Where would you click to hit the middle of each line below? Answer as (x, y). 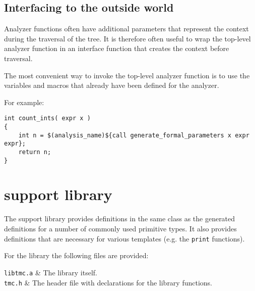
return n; (35, 152)
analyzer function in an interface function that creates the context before (117, 48)
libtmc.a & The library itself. (51, 272)
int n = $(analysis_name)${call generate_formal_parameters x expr (134, 135)
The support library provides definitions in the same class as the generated (120, 219)
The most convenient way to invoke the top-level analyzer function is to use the (127, 75)
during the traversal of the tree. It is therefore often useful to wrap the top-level (127, 38)
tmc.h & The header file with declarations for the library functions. (108, 282)
